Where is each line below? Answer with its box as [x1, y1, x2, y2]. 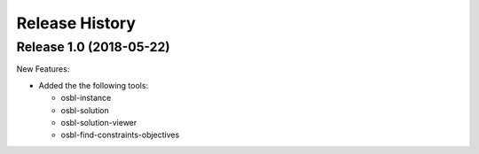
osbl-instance [60, 93, 112, 104]
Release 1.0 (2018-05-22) [16, 39, 170, 55]
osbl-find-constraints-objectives [60, 129, 180, 141]
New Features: [16, 64, 70, 74]
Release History [16, 13, 137, 33]
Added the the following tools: [38, 80, 149, 90]
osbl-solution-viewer [60, 117, 137, 127]
